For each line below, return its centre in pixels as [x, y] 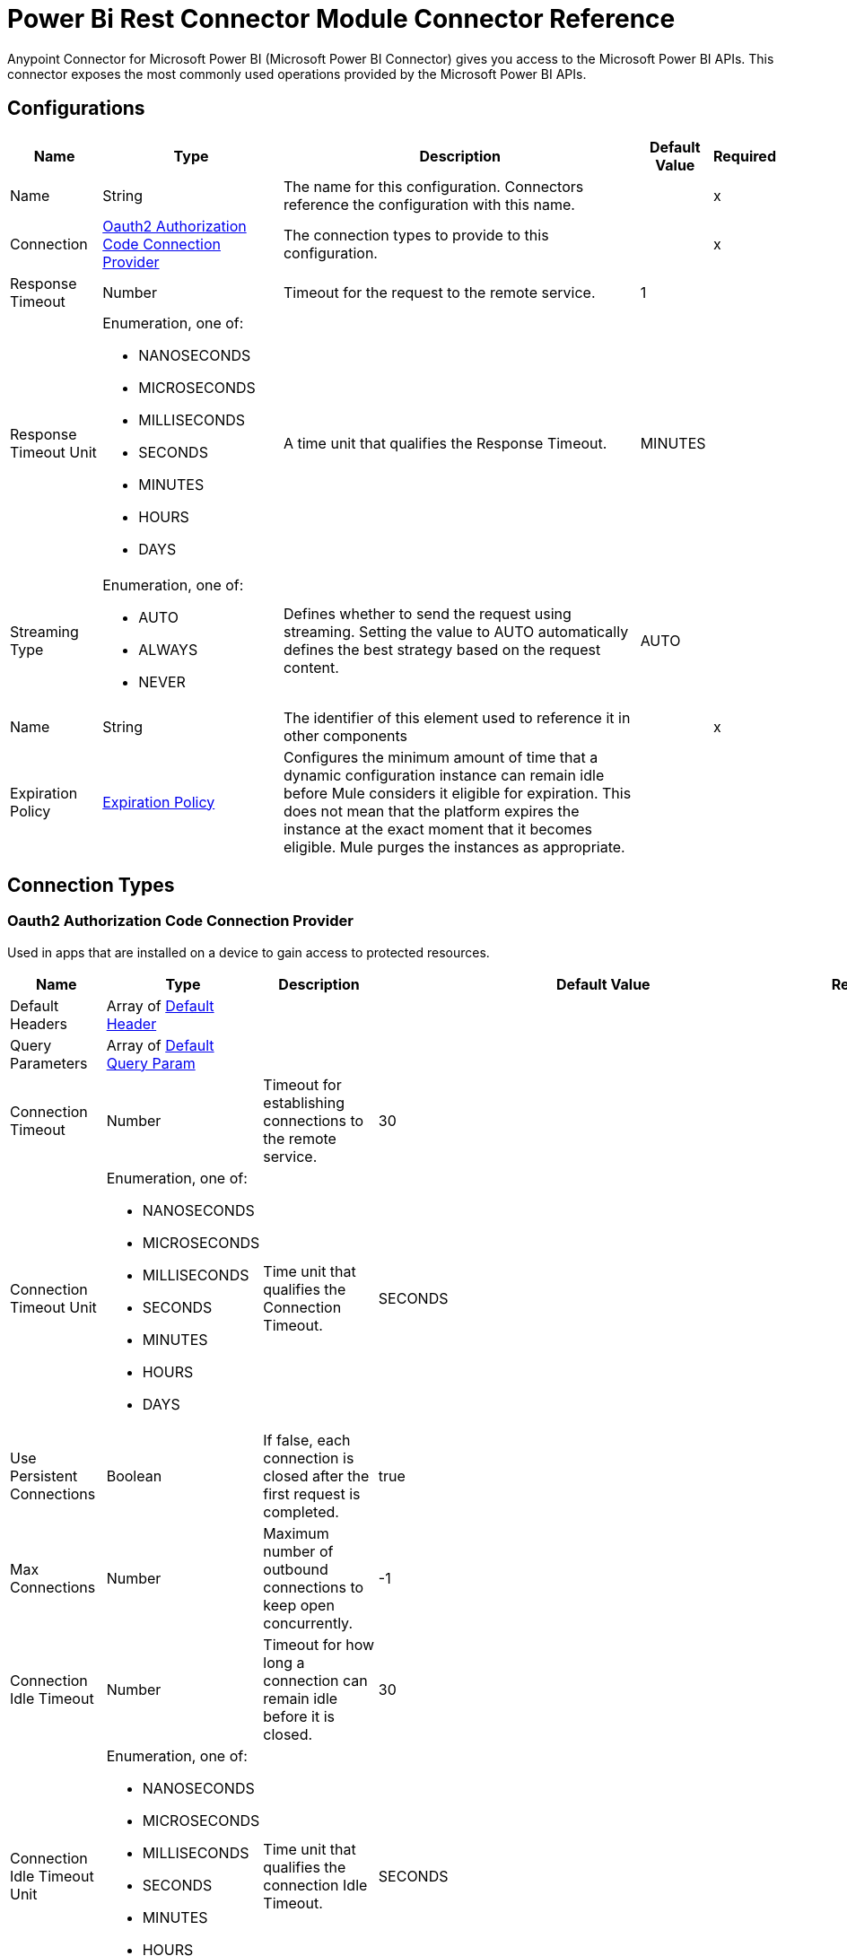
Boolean [134, 1476]
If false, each [307, 1440]
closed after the [316, 1476]
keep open [299, 1605]
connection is [309, 1458]
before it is [299, 1716]
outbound [296, 1569]
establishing [304, 1102]
